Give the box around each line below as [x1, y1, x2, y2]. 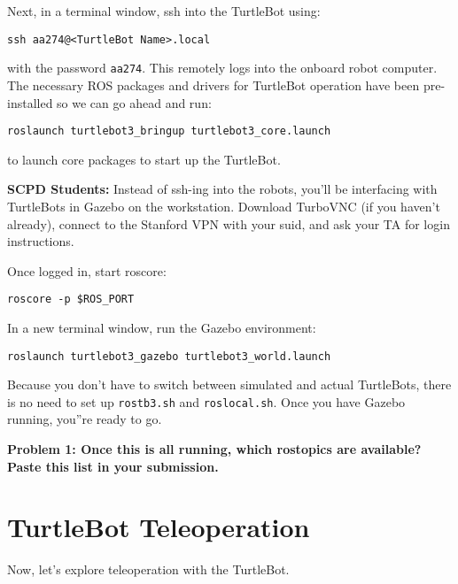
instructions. [7, 232, 74, 250]
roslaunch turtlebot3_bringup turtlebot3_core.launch [7, 125, 331, 138]
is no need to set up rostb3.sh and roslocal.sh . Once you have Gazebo [7, 392, 406, 411]
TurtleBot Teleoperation [7, 509, 310, 545]
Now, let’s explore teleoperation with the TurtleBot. [7, 560, 290, 579]
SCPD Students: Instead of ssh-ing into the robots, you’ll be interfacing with [7, 180, 438, 198]
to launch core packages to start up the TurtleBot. [7, 150, 281, 168]
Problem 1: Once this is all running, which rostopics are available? [7, 440, 422, 458]
